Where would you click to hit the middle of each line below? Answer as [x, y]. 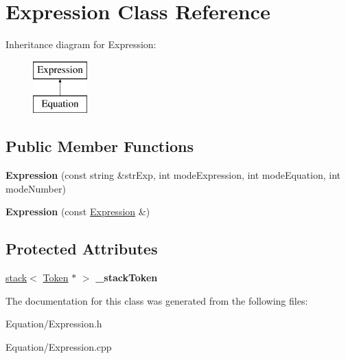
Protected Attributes [82, 249]
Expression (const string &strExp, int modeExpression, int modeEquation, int [173, 175]
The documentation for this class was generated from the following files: [157, 300]
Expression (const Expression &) [78, 211]
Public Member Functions [100, 146]
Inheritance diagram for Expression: [81, 44]
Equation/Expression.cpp [59, 346]
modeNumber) [36, 188]
